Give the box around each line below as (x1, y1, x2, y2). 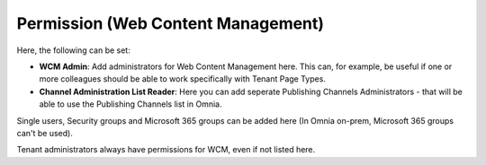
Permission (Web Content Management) (16, 13, 324, 33)
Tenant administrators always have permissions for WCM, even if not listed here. (16, 144, 316, 155)
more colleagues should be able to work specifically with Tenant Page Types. (39, 74, 326, 84)
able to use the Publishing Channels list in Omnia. (39, 99, 222, 109)
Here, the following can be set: (16, 45, 130, 56)
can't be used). (16, 127, 74, 138)
